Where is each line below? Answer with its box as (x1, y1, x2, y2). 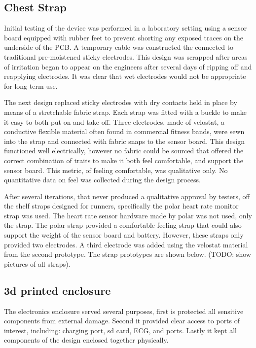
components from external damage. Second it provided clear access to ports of (4, 315, 240, 326)
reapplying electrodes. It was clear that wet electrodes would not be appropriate (4, 71, 246, 81)
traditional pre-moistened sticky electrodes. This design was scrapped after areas (4, 51, 248, 62)
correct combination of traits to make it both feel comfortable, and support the (4, 155, 243, 165)
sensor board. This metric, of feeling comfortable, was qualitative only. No (4, 165, 228, 175)
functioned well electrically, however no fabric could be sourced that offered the (4, 145, 244, 156)
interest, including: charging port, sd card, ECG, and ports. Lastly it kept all (4, 325, 237, 335)
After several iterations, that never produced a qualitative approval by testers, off (4, 191, 250, 201)
